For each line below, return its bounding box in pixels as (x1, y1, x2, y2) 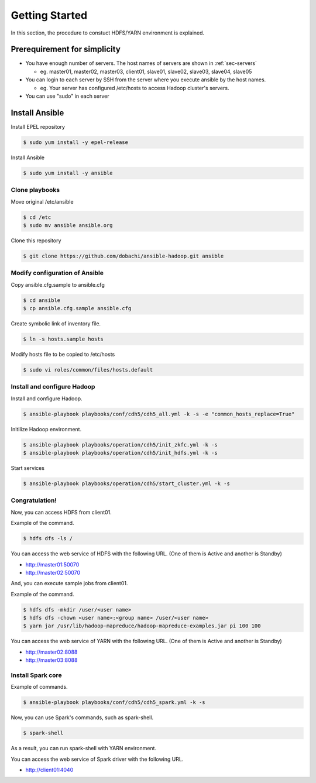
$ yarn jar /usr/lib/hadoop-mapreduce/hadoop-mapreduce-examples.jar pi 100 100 (23, 623, 261, 629)
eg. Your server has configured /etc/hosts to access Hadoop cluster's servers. (40, 84, 229, 91)
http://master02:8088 (25, 648, 78, 655)
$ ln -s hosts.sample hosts (23, 336, 104, 342)
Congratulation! (11, 496, 57, 504)
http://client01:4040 (25, 767, 74, 774)
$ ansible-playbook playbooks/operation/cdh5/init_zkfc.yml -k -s (23, 441, 218, 448)
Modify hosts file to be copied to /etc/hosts (11, 351, 115, 358)
